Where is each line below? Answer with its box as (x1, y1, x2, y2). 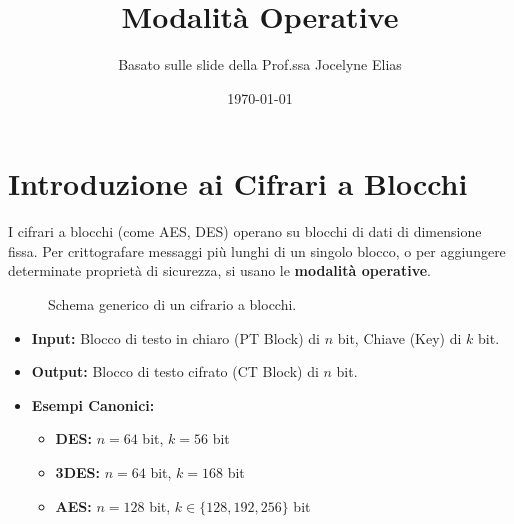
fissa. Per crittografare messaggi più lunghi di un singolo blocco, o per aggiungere (8, 240, 506, 261)
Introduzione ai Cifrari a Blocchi (8, 163, 468, 204)
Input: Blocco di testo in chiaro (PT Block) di (31, 327, 320, 348)
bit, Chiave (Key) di (337, 327, 462, 348)
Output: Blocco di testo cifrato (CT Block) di (31, 361, 319, 382)
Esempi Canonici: (31, 394, 155, 415)
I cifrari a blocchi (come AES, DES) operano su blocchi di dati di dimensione (8, 221, 482, 242)
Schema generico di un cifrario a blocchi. (48, 294, 297, 315)
